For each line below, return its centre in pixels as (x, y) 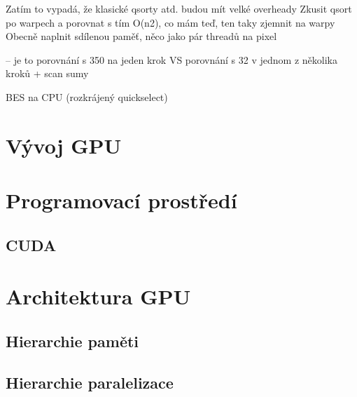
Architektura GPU (98, 296)
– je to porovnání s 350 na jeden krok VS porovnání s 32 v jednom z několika (171, 59)
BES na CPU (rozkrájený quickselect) (87, 96)
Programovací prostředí (121, 200)
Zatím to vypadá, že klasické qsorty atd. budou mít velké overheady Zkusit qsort (179, 8)
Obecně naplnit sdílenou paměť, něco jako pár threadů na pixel (141, 36)
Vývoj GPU (64, 145)
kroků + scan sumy (47, 73)
